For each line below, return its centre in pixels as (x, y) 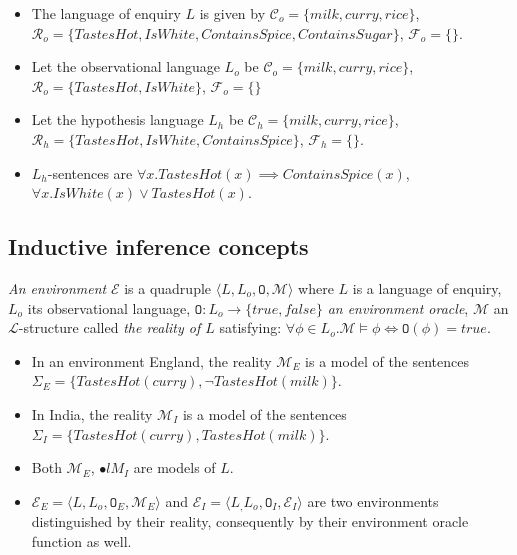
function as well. (81, 540)
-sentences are (90, 172)
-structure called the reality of (109, 327)
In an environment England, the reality (151, 360)
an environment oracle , (398, 307)
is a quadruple (168, 287)
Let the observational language (125, 66)
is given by (232, 13)
